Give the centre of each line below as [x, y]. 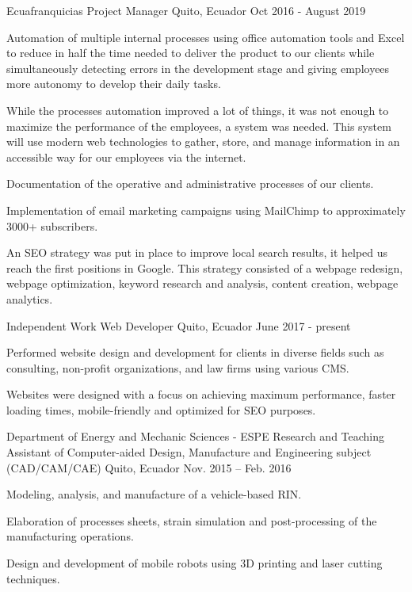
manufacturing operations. [70, 536]
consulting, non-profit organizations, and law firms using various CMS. [178, 367]
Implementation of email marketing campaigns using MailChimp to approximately [206, 210]
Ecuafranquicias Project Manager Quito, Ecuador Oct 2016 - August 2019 [186, 10]
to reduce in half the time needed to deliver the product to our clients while [191, 53]
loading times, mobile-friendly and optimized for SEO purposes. [161, 409]
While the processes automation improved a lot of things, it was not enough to [198, 110]
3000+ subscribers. [52, 225]
